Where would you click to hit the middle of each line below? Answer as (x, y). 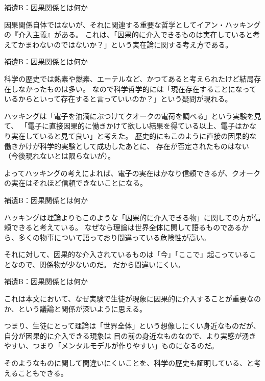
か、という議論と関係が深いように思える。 (76, 308)
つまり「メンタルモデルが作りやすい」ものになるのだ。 (125, 346)
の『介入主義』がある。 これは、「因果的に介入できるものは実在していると (128, 34)
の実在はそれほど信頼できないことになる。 (76, 183)
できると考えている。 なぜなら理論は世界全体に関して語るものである (126, 227)
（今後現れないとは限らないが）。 (59, 156)
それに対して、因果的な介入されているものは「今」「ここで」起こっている (127, 254)
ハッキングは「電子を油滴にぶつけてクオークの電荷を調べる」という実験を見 (133, 116)
